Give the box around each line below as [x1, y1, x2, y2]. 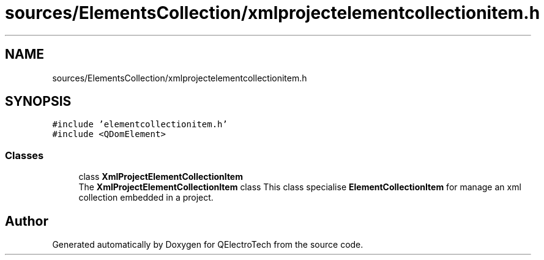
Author [5, 213, 48, 229]
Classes [5, 149, 44, 162]
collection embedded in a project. [78, 192, 214, 203]
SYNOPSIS [5, 94, 72, 110]
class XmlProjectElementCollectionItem [78, 171, 243, 182]
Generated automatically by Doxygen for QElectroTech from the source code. [52, 239, 363, 250]
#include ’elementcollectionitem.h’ [52, 119, 228, 130]
